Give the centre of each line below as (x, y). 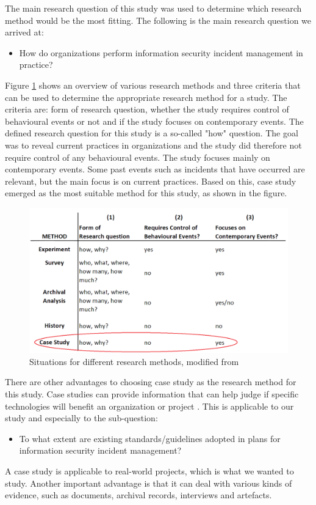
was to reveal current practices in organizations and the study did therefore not (153, 145)
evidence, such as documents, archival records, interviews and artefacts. (138, 495)
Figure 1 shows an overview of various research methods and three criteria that (153, 85)
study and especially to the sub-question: (81, 418)
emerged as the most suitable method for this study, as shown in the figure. (146, 193)
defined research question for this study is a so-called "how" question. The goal (152, 133)
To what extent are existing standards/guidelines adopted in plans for (150, 438)
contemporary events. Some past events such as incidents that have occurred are (155, 169)
